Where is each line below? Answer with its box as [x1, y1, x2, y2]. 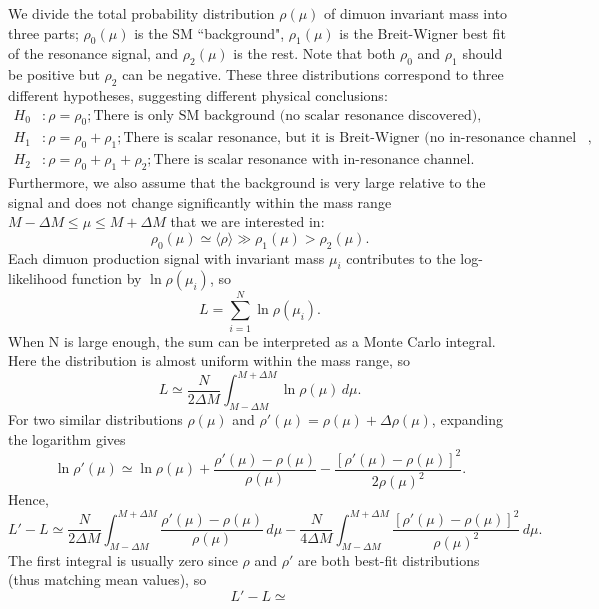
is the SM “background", [134, 22, 285, 43]
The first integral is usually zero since [8, 549, 238, 570]
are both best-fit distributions [297, 549, 480, 570]
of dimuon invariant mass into [324, 3, 508, 23]
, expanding [431, 409, 504, 430]
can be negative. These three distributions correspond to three [122, 64, 504, 85]
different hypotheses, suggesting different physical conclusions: [8, 84, 388, 105]
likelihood [8, 268, 68, 289]
